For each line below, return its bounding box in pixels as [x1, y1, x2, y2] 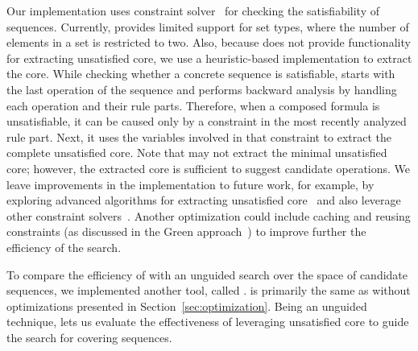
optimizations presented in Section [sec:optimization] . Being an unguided [6, 297, 367, 314]
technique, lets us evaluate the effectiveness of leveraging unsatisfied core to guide [6, 313, 409, 330]
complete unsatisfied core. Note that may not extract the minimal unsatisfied [6, 144, 387, 161]
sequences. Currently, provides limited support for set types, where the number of [6, 18, 409, 35]
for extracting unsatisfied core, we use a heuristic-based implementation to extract [6, 49, 412, 66]
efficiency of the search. [6, 238, 122, 255]
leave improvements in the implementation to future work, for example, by [6, 175, 375, 192]
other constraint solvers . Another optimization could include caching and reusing [6, 207, 411, 224]
